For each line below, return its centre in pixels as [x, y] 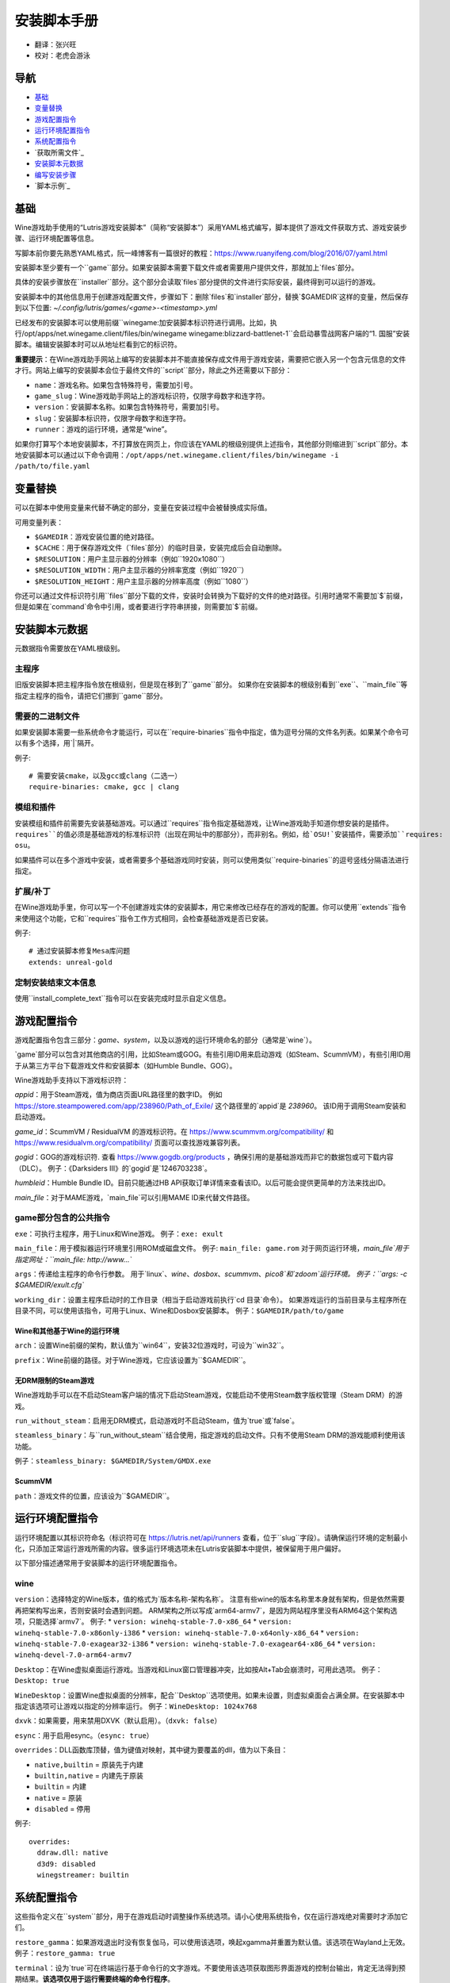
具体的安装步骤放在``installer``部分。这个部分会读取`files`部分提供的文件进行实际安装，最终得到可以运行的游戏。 [197, 282]
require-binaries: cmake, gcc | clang [104, 787]
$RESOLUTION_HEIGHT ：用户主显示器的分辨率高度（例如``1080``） [143, 581]
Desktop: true [42, 1681]
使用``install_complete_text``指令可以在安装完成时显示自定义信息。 [123, 999]
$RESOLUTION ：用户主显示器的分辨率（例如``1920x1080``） [132, 558]
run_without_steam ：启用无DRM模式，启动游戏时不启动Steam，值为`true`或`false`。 [157, 1421]
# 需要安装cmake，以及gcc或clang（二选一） [105, 776]
